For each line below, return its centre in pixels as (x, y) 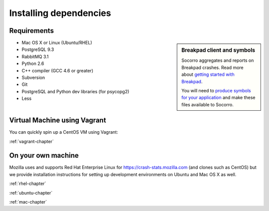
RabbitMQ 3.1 (35, 56)
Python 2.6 (33, 64)
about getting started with (208, 74)
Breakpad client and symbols (218, 50)
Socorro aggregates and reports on (218, 60)
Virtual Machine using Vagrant (58, 120)
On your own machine (44, 155)
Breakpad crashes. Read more (212, 67)
